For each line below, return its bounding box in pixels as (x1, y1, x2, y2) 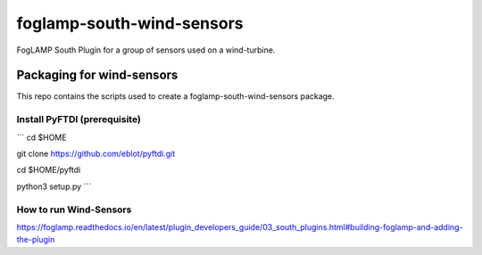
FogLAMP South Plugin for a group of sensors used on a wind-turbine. (16, 45, 276, 55)
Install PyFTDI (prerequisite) (16, 113, 142, 126)
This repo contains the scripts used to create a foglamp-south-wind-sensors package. (16, 91, 335, 102)
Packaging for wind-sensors (16, 68, 179, 83)
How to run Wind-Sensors (16, 203, 132, 216)
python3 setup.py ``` (16, 181, 92, 192)
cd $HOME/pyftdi (16, 165, 81, 176)
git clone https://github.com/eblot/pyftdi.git (16, 148, 176, 159)
